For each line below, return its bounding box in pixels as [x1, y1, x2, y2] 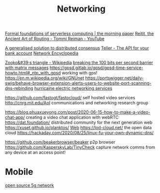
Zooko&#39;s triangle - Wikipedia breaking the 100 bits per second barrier [5, 59, 153, 66]
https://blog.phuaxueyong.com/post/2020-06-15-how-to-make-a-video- [5, 109, 151, 115]
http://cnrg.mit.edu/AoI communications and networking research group [5, 100, 148, 106]
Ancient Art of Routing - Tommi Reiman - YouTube [5, 36, 105, 42]
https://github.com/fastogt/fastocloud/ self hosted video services [5, 95, 135, 101]
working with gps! [61, 70, 98, 76]
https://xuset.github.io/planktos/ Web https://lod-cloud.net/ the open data [5, 125, 152, 131]
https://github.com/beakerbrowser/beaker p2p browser [5, 139, 116, 145]
